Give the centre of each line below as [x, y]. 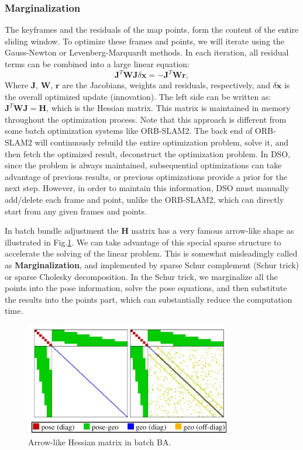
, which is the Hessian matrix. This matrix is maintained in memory [168, 108]
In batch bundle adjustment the [62, 231]
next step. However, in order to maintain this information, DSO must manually [147, 188]
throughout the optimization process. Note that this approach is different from [146, 119]
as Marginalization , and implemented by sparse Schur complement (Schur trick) [152, 265]
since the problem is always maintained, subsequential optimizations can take [143, 165]
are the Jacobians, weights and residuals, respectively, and [166, 85]
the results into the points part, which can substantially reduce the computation [149, 299]
